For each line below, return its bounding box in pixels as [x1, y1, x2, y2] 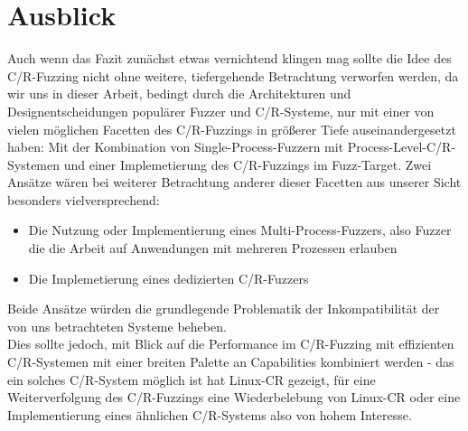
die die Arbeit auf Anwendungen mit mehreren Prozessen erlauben [28, 239, 398, 258]
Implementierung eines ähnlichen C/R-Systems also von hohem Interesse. [7, 405, 412, 424]
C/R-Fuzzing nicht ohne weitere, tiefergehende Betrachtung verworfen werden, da [7, 66, 459, 85]
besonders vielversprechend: [7, 190, 160, 209]
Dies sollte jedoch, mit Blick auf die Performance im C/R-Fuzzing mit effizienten [7, 334, 454, 353]
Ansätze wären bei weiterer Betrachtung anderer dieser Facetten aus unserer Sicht [7, 173, 462, 192]
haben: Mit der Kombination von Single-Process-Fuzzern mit [7, 137, 344, 156]
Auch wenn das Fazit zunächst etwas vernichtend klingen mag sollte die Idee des [7, 49, 452, 68]
